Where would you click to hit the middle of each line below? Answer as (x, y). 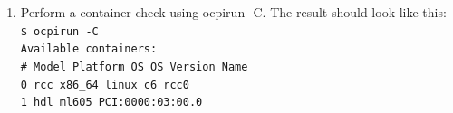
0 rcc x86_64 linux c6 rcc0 (105, 85)
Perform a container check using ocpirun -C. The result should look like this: (233, 12)
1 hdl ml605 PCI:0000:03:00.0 (111, 103)
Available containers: (89, 49)
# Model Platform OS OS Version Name (134, 66)
